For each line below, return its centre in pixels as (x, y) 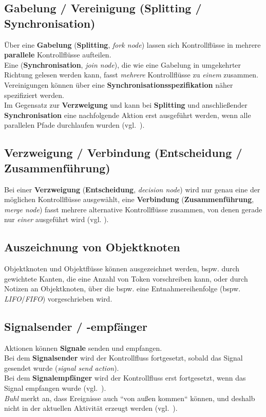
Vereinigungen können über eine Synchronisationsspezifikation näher (119, 84)
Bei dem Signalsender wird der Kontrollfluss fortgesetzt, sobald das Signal (123, 358)
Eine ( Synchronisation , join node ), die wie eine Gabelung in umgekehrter (123, 64)
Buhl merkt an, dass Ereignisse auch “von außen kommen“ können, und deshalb (130, 398)
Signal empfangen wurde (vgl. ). (55, 388)
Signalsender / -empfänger (76, 326)
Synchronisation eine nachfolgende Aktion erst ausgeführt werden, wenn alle (128, 115)
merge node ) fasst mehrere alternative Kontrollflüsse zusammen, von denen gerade (133, 209)
